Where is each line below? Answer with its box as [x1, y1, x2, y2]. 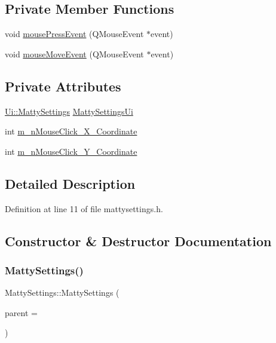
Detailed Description [5, 174, 136, 192]
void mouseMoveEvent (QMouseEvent [5, 47, 144, 60]
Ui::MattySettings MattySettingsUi [5, 105, 133, 117]
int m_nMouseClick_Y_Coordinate [5, 145, 137, 157]
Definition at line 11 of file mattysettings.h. [5, 202, 163, 215]
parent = [5, 306, 38, 318]
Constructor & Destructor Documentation [5, 231, 272, 250]
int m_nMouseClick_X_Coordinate [5, 125, 137, 137]
